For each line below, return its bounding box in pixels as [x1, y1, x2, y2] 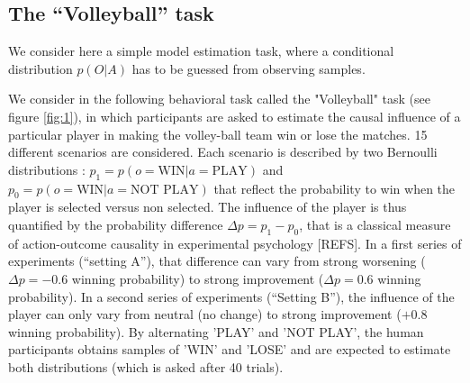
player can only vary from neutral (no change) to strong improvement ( [8, 305, 402, 324]
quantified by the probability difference [8, 214, 223, 233]
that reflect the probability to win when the [213, 178, 456, 197]
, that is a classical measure [299, 214, 451, 233]
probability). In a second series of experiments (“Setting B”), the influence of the [8, 287, 455, 305]
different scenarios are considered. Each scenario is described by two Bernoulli [8, 142, 438, 161]
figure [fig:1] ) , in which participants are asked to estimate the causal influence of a [8, 106, 461, 125]
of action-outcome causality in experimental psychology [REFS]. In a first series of [8, 233, 462, 252]
